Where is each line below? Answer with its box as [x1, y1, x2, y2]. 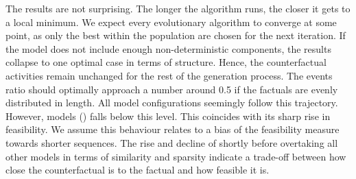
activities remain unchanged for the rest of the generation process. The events [5, 68, 333, 82]
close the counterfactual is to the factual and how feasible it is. [5, 163, 270, 177]
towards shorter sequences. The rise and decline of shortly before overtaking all [5, 135, 338, 150]
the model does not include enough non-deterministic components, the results [5, 41, 331, 56]
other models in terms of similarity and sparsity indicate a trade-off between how [5, 149, 346, 163]
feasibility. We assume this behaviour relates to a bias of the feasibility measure [5, 122, 340, 136]
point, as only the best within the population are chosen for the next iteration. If [5, 28, 346, 43]
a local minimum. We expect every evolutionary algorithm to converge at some [5, 14, 337, 29]
